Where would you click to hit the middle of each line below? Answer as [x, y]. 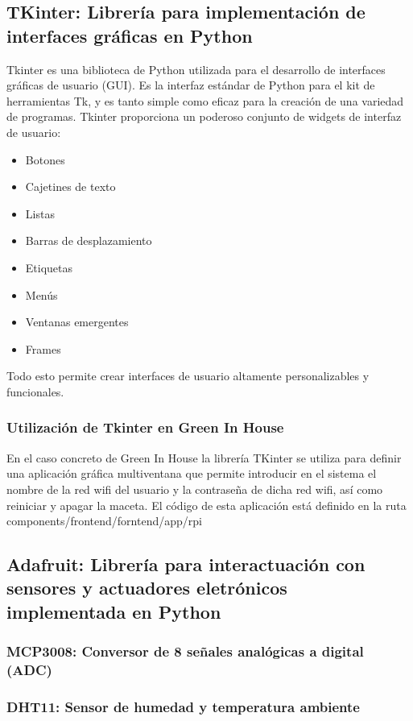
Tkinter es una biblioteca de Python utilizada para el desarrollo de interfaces [196, 69]
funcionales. [35, 391]
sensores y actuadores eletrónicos [147, 588]
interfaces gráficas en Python [130, 35]
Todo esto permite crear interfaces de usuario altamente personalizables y [188, 376]
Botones [45, 159]
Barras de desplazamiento [89, 240]
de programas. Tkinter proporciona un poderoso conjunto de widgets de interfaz [204, 116]
